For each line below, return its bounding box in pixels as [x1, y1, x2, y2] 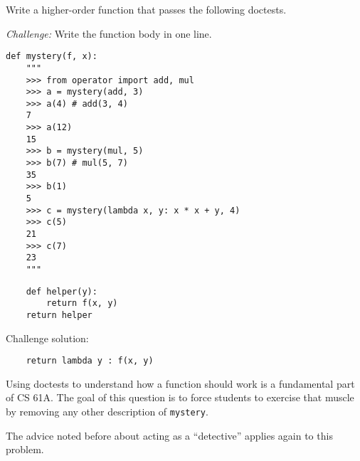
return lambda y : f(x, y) [26, 356, 154, 366]
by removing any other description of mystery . [6, 404, 208, 419]
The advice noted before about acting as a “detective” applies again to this [6, 428, 333, 443]
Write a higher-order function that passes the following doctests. [6, 2, 287, 16]
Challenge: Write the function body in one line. [6, 26, 212, 41]
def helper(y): [26, 286, 97, 297]
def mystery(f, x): [6, 51, 97, 62]
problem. [6, 442, 44, 457]
